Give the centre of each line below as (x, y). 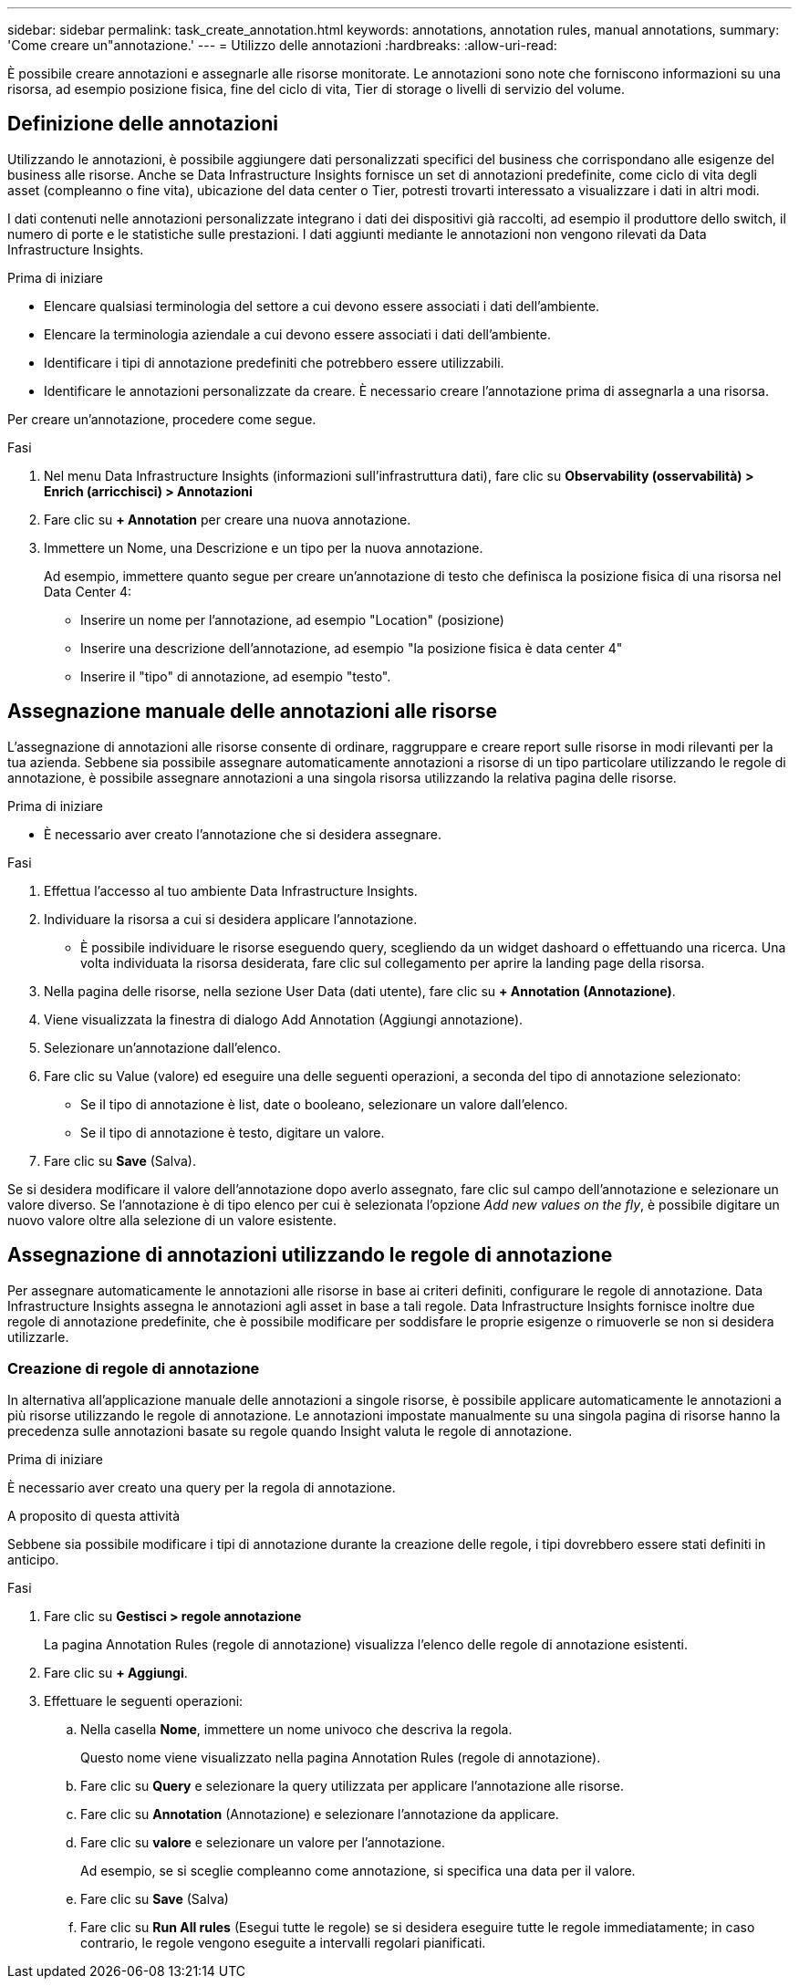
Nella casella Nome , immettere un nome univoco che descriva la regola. (296, 1730)
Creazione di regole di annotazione (134, 1368)
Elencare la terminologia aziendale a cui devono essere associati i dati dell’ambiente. (297, 334)
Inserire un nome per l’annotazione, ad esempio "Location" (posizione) (292, 619)
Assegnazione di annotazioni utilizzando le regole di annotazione (310, 1255)
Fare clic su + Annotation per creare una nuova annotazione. (228, 519)
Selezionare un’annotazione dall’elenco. (163, 1047)
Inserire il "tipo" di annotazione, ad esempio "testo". (236, 676)
